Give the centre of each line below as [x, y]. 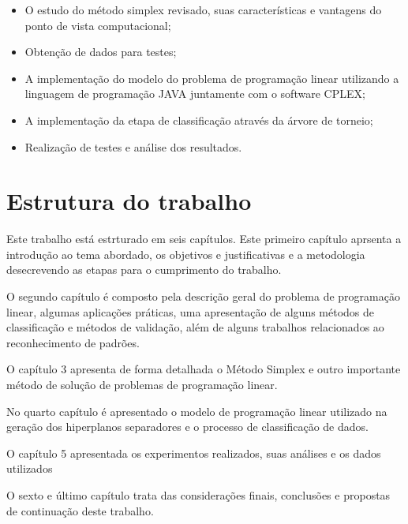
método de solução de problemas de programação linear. [142, 385]
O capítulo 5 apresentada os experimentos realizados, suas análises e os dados [194, 453]
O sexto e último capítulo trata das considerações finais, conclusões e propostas [198, 495]
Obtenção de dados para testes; [101, 52]
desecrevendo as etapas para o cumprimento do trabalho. [144, 269]
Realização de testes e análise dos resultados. [133, 146]
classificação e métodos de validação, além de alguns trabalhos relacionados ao [195, 327]
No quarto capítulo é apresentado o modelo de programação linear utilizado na [197, 411]
